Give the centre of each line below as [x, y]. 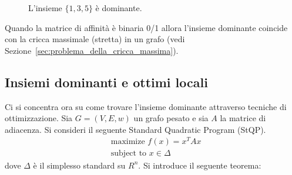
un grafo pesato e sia [171, 118]
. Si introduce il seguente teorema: [200, 165]
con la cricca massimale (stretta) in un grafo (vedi [95, 39]
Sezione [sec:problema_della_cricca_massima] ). [92, 50]
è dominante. [119, 8]
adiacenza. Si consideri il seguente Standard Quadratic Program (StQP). [135, 129]
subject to [129, 154]
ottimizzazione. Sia [39, 118]
